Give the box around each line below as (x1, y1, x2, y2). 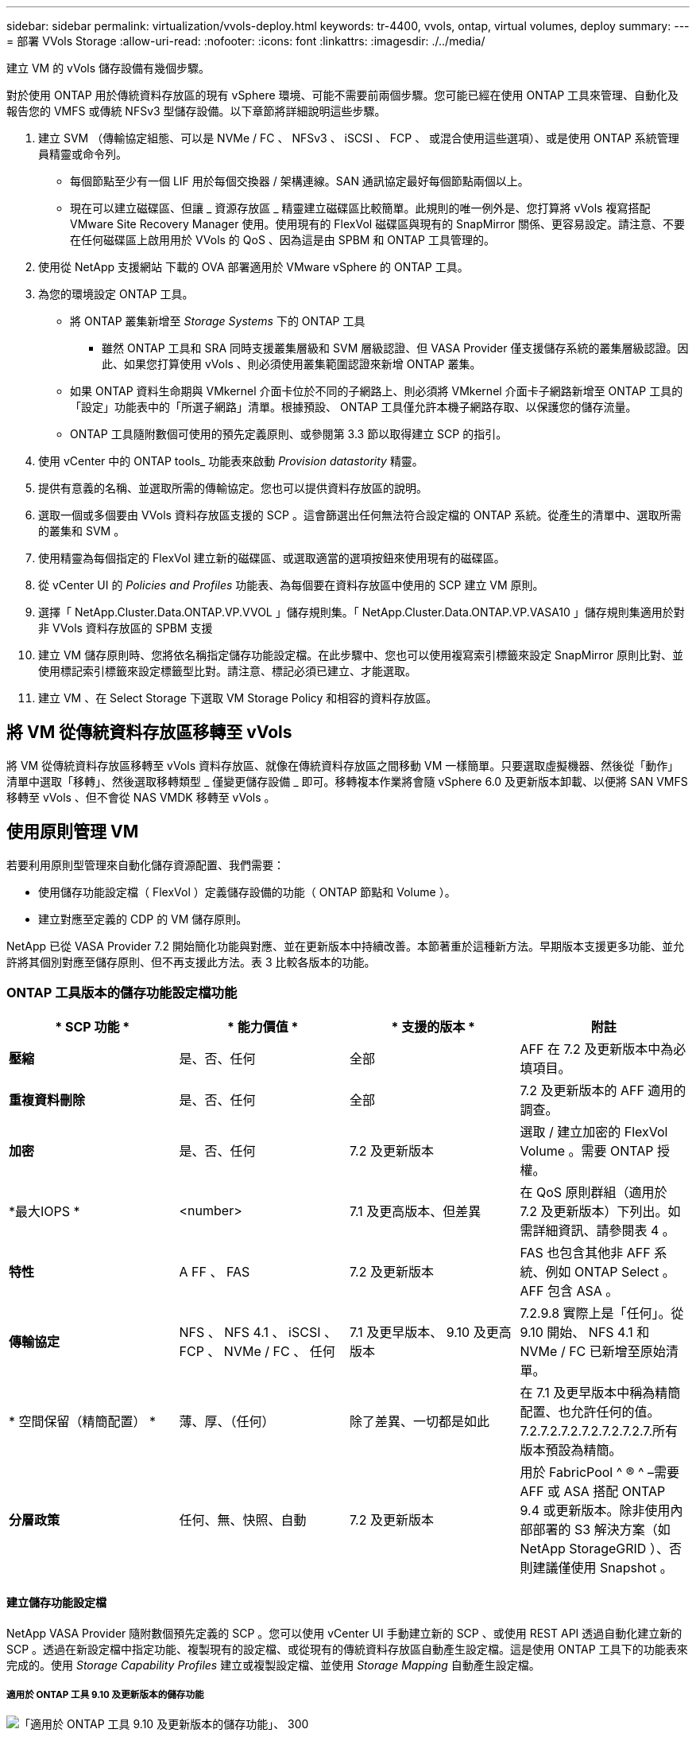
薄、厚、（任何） (179, 1413, 275, 1430)
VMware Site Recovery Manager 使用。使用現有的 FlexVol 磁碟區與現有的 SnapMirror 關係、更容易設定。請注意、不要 (70, 217, 685, 231)
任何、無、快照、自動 (179, 1512, 307, 1529)
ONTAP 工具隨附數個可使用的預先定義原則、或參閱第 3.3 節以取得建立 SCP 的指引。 (70, 427, 508, 441)
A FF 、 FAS (179, 1264, 250, 1280)
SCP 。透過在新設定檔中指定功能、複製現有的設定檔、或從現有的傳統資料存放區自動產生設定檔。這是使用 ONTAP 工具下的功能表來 (6, 1642, 688, 1656)
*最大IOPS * (9, 1203, 80, 1220)
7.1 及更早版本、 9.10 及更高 (350, 1324, 512, 1341)
